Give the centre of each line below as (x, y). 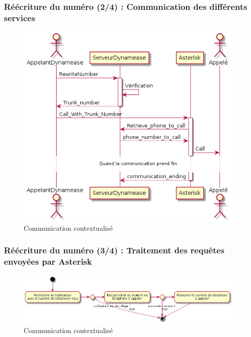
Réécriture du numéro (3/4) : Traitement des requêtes (114, 250)
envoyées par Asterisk (48, 261)
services (20, 17)
